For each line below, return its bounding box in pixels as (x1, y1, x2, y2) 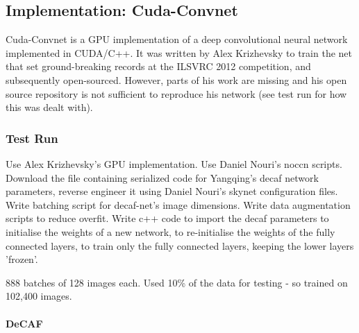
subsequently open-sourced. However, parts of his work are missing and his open (6, 72, 347, 87)
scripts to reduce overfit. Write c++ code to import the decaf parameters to (6, 211, 329, 225)
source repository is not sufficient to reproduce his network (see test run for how (6, 86, 347, 101)
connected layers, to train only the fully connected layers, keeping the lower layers (6, 238, 354, 253)
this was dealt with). (6, 100, 93, 114)
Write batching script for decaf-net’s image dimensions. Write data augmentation (6, 197, 351, 212)
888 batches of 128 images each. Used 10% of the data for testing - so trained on (6, 275, 348, 289)
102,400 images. (6, 289, 72, 303)
